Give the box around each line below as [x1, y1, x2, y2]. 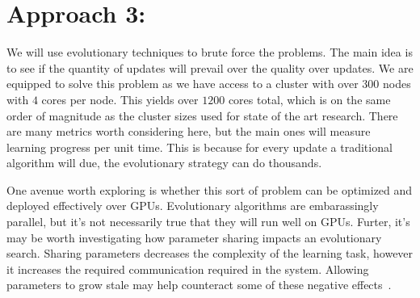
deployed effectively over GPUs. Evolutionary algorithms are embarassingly [6, 197, 379, 214]
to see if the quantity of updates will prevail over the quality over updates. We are [6, 59, 414, 76]
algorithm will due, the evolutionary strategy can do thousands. [6, 154, 322, 171]
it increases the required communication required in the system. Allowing [6, 260, 369, 277]
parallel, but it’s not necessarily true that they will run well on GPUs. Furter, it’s [6, 213, 410, 230]
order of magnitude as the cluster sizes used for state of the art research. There [6, 107, 398, 124]
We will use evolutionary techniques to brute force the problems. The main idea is [6, 44, 413, 61]
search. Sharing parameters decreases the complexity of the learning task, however [6, 245, 414, 262]
